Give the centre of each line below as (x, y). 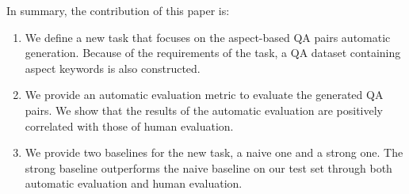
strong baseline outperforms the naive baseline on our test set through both (208, 167)
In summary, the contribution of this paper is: (118, 10)
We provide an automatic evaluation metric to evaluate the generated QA (204, 95)
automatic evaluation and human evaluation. (134, 183)
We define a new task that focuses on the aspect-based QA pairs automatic (208, 37)
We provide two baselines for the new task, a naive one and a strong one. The (214, 152)
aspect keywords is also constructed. (113, 68)
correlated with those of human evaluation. (129, 126)
